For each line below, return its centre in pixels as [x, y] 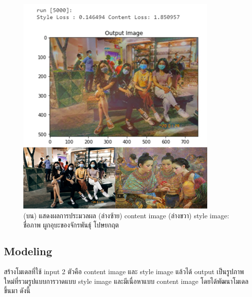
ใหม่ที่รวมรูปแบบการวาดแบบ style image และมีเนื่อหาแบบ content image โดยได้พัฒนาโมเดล [126, 281]
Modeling [28, 251]
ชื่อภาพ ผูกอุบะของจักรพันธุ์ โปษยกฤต [71, 225]
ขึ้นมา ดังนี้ [17, 290]
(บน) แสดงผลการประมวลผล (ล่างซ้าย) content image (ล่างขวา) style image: [126, 215]
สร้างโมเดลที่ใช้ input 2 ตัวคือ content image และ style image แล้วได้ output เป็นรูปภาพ [124, 271]
